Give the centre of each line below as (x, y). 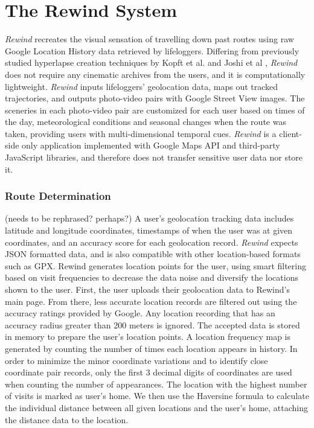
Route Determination (58, 196)
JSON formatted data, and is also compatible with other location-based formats (153, 254)
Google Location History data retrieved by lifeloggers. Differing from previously (152, 50)
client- (290, 133)
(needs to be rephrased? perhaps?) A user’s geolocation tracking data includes (149, 218)
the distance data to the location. (67, 419)
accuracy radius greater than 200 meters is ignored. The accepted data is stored (152, 324)
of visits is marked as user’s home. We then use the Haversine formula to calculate (157, 396)
